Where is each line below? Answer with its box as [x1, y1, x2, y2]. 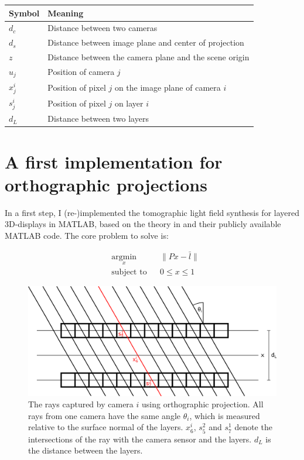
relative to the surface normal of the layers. [28, 421, 183, 433]
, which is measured [189, 409, 260, 421]
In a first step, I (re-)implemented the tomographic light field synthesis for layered [5, 206, 300, 218]
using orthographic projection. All [142, 398, 264, 410]
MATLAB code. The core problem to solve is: [5, 229, 169, 241]
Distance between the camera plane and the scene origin [47, 51, 250, 63]
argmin [111, 252, 137, 261]
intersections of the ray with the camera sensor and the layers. [28, 432, 252, 445]
